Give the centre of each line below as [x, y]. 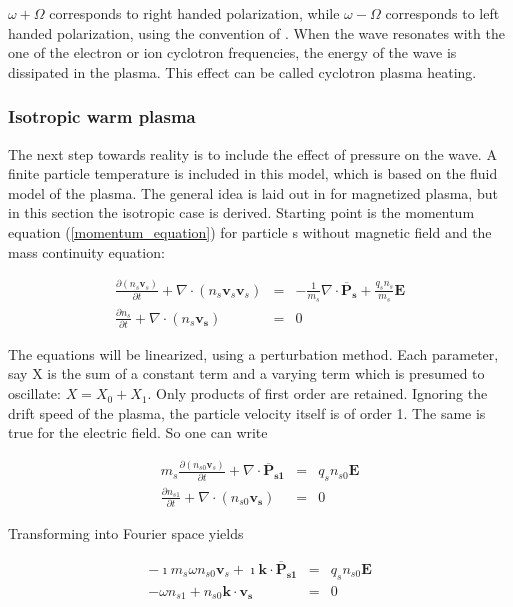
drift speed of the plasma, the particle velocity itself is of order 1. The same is [247, 412]
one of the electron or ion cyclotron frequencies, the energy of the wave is [232, 52]
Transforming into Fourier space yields [126, 533]
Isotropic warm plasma [102, 116]
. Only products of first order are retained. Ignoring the [317, 393]
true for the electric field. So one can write [138, 432]
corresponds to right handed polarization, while [194, 13]
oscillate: [34, 393]
